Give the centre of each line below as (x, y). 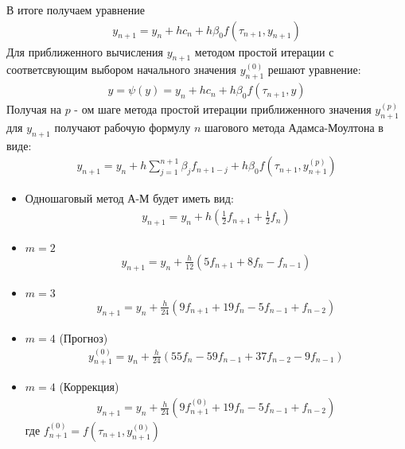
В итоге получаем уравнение (76, 10)
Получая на (34, 109)
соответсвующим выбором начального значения (121, 70)
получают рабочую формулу (123, 128)
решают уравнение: (314, 70)
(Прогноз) (84, 337)
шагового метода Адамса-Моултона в (294, 128)
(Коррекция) (89, 387)
